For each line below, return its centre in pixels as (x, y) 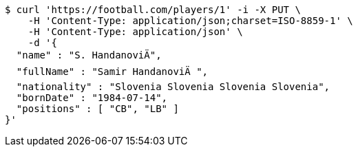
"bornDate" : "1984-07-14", (92, 98)
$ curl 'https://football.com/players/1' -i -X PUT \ (153, 10)
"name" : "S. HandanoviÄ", (89, 55)
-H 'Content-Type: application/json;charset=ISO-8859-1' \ (190, 21)
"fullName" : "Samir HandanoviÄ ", (112, 72)
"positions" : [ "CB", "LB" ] (97, 109)
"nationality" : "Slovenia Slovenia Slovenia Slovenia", (173, 87)
